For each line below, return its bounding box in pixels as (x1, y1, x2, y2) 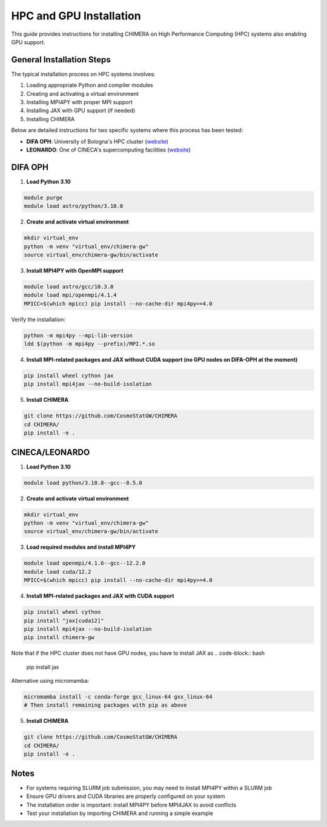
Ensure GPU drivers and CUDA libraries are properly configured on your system (26, 792, 225, 800)
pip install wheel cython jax (24, 373, 114, 379)
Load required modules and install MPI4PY (26, 543, 136, 551)
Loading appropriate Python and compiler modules (26, 82, 154, 89)
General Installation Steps (11, 55, 111, 65)
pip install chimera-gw (24, 634, 95, 641)
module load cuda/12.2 (24, 568, 91, 575)
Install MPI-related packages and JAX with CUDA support (26, 593, 174, 600)
